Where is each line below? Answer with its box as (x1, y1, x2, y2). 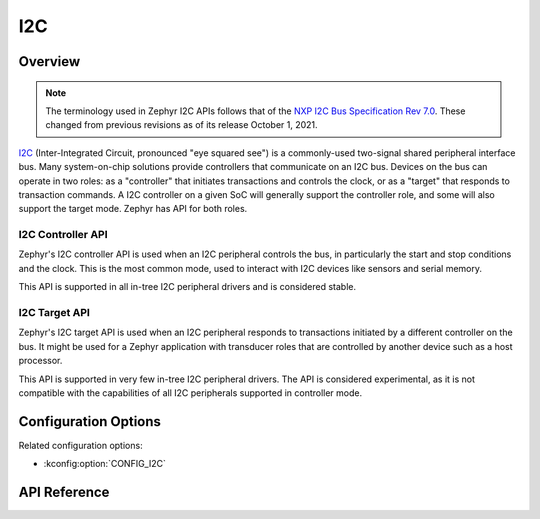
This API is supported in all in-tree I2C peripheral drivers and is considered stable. (18, 281, 357, 293)
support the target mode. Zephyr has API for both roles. (18, 203, 248, 215)
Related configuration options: (18, 439, 144, 451)
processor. (18, 355, 63, 367)
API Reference (18, 484, 110, 501)
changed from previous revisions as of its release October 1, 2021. (45, 119, 319, 131)
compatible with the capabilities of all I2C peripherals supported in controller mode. (18, 386, 363, 399)
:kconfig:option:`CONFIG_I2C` (43, 458, 167, 470)
